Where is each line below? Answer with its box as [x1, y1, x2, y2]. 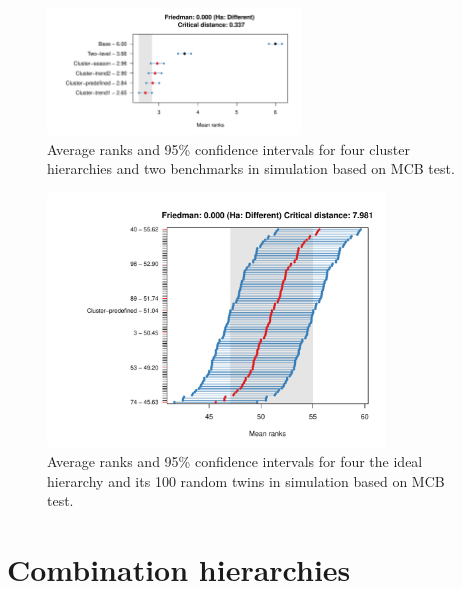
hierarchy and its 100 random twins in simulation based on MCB [47, 470, 445, 491]
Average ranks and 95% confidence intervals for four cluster [47, 138, 410, 159]
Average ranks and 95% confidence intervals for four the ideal [47, 450, 423, 471]
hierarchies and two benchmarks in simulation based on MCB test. [47, 158, 455, 179]
